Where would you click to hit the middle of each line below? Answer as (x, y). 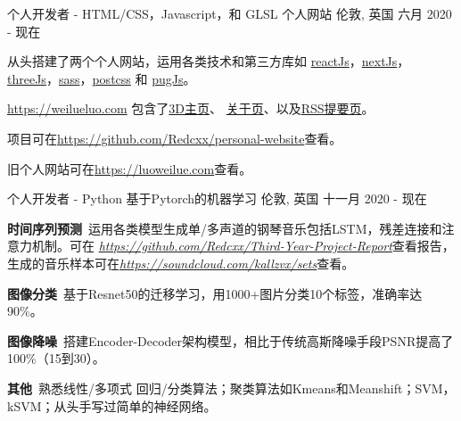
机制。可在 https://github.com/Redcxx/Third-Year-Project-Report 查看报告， (243, 246)
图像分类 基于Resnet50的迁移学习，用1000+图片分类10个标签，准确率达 (215, 293)
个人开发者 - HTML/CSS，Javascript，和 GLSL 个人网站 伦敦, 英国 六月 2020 (230, 13)
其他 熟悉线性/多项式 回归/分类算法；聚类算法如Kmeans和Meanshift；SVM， (231, 388)
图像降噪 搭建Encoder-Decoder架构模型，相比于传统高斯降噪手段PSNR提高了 (230, 340)
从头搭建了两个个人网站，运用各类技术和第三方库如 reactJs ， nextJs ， (209, 61)
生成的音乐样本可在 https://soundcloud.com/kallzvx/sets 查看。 (181, 263)
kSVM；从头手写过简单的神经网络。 (112, 405)
